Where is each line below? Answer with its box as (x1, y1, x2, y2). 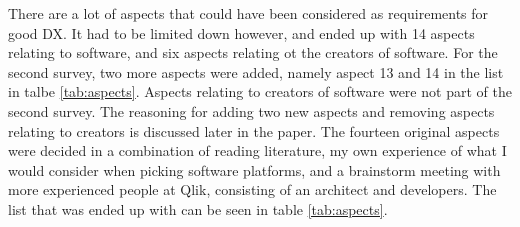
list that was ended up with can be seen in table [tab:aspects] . (8, 198, 388, 219)
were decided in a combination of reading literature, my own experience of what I (8, 140, 507, 161)
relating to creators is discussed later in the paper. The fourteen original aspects (8, 120, 500, 141)
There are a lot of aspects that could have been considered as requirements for (8, 3, 489, 23)
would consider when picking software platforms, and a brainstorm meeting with (8, 159, 501, 180)
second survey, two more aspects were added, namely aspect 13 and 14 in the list (8, 61, 504, 82)
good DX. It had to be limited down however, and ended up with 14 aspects (8, 22, 475, 43)
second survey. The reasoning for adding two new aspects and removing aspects (8, 100, 495, 121)
